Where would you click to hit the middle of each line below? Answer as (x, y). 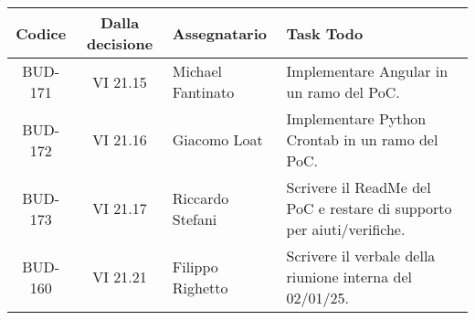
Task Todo (325, 33)
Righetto (200, 287)
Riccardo (201, 197)
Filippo (195, 266)
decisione (120, 43)
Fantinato (203, 92)
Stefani (195, 219)
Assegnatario (219, 33)
